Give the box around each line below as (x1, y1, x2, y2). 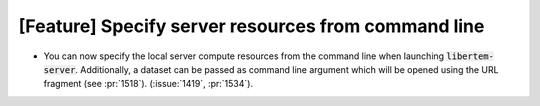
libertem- (446, 50, 495, 62)
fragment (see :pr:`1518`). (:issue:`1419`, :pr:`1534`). (43, 78, 254, 90)
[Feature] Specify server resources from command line (18, 15, 485, 37)
